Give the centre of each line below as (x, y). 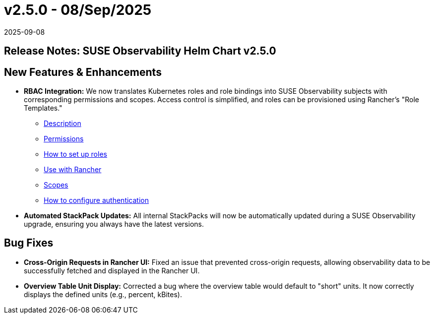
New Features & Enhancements (83, 72)
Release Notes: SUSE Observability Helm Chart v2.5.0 (140, 51)
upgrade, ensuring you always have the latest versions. (114, 224)
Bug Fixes (29, 243)
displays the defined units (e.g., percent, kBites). (103, 294)
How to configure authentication (96, 200)
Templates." (43, 108)
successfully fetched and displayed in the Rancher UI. (112, 270)
